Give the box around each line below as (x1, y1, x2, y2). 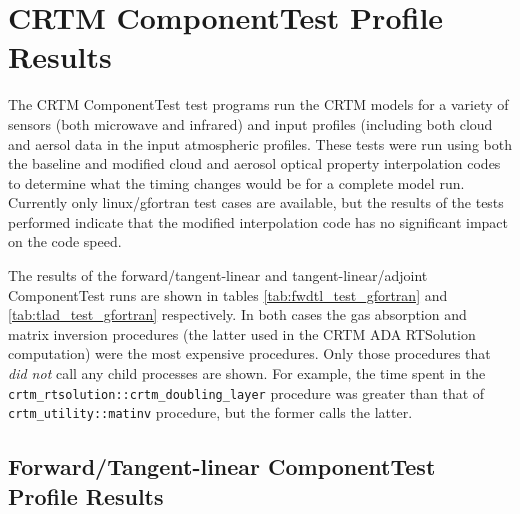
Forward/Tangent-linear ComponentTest (8, 451, 436, 482)
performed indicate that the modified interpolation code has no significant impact (8, 211, 509, 232)
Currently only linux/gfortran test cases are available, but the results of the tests (8, 192, 504, 213)
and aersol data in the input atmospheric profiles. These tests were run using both (8, 133, 512, 154)
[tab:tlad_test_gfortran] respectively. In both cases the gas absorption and (8, 304, 467, 325)
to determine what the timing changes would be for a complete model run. (8, 172, 465, 193)
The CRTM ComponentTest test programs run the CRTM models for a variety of (8, 94, 509, 115)
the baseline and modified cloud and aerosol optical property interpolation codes (8, 153, 501, 174)
